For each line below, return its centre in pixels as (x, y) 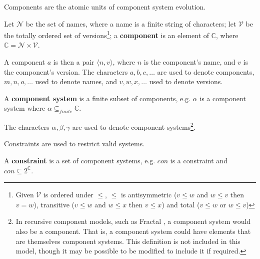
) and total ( (181, 204)
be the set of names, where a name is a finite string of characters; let (131, 23)
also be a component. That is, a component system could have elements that (133, 231)
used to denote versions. (186, 81)
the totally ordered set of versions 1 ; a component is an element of (107, 34)
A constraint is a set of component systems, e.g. (80, 161)
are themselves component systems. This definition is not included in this (128, 241)
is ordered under (68, 195)
